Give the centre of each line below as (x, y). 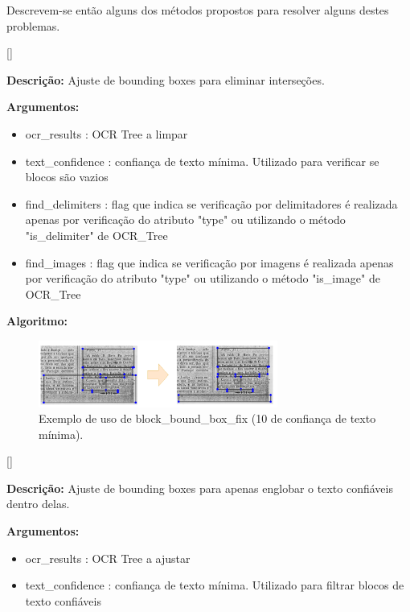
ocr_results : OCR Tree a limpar (107, 133)
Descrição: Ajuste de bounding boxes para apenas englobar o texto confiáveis (200, 488)
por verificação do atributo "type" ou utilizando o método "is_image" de (203, 278)
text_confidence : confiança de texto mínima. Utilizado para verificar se (202, 161)
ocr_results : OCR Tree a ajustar (108, 558)
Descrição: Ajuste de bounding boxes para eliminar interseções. (166, 79)
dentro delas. (38, 504)
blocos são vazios (67, 177)
